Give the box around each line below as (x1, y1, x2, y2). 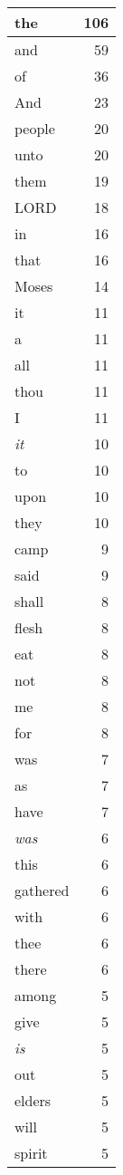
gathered (14, 880, 70, 901)
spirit (14, 1142, 48, 1163)
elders (14, 1090, 52, 1111)
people (14, 118, 55, 139)
